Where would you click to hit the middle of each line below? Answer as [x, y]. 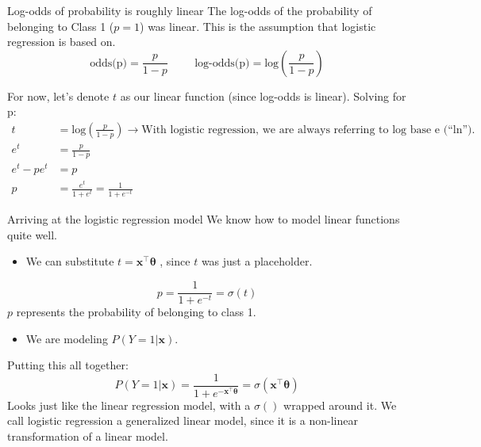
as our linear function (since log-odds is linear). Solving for [263, 96]
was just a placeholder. [257, 261]
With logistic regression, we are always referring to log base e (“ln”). [308, 130]
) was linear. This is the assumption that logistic [258, 26]
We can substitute [70, 261]
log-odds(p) [222, 63]
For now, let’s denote [58, 96]
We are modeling [67, 338]
